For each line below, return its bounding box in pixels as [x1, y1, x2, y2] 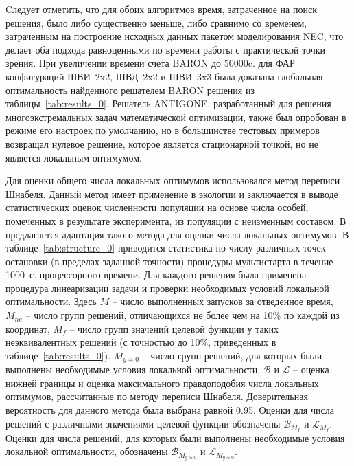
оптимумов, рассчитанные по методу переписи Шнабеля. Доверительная [5, 389, 308, 403]
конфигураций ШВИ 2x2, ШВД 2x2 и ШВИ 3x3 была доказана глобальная [5, 69, 323, 83]
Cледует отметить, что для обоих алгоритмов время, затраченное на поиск [5, 2, 317, 16]
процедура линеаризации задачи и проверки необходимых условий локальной [5, 280, 329, 295]
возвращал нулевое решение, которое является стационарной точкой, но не [5, 136, 318, 151]
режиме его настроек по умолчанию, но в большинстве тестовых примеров [5, 123, 320, 137]
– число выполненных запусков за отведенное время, [112, 294, 333, 309]
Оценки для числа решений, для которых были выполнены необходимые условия [5, 430, 345, 445]
